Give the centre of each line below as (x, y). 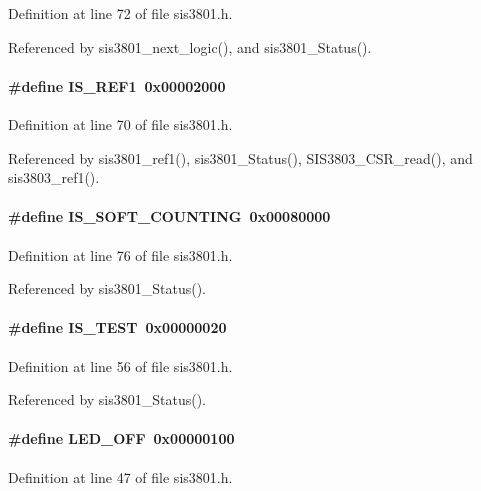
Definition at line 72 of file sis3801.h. (120, 13)
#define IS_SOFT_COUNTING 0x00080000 (169, 216)
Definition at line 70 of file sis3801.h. (120, 123)
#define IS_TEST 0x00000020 (117, 327)
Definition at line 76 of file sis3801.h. (120, 254)
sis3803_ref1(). (54, 177)
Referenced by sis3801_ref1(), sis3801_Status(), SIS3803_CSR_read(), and (240, 157)
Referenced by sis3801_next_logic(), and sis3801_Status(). (190, 46)
